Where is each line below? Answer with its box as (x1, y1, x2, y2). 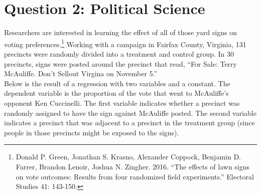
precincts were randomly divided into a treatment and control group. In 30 (4, 48, 234, 59)
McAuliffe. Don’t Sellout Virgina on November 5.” (4, 68, 158, 79)
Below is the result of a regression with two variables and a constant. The (4, 78, 230, 88)
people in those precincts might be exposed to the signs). (4, 127, 179, 137)
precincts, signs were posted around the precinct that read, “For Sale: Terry (4, 58, 237, 69)
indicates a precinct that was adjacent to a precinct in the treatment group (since (4, 117, 255, 128)
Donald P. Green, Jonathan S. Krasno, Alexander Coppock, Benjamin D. (16, 151, 241, 162)
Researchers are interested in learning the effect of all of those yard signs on (4, 27, 237, 38)
